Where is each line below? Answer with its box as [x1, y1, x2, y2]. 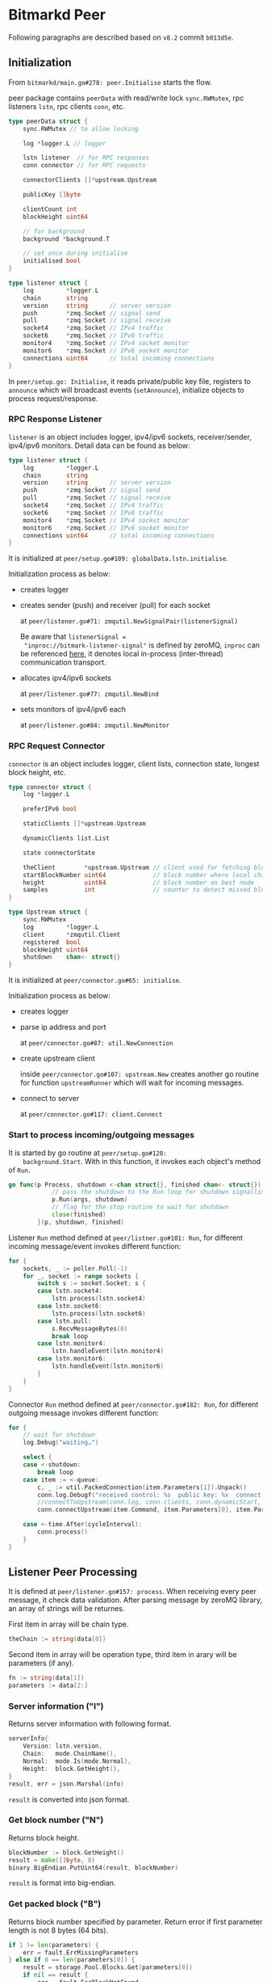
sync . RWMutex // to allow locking [23, 124, 139, 133]
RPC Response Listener [8, 414, 102, 425]
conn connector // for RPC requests [23, 162, 147, 170]
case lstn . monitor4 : [37, 1339, 106, 1347]
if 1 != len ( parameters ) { [8, 1941, 99, 1949]
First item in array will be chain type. [8, 1619, 129, 1630]
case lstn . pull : [37, 1317, 92, 1325]
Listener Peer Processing [8, 1566, 138, 1579]
